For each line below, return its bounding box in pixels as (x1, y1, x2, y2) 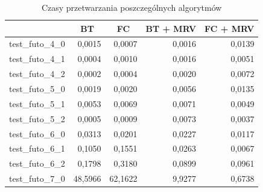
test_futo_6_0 (9, 127, 65, 140)
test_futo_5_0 (9, 82, 65, 94)
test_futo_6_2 (9, 157, 65, 170)
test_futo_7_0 (9, 172, 65, 185)
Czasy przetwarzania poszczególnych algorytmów (41, 1, 222, 13)
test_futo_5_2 (9, 112, 65, 125)
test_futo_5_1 (9, 97, 65, 110)
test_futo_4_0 (9, 37, 65, 50)
